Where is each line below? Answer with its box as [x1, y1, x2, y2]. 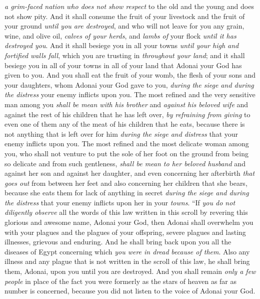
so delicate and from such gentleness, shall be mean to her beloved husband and [4, 158, 245, 168]
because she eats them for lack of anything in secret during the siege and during [4, 187, 249, 198]
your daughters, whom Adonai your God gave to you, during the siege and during [4, 79, 254, 90]
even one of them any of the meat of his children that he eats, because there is [4, 119, 245, 129]
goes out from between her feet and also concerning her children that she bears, [4, 177, 247, 188]
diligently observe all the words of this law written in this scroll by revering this [4, 207, 248, 217]
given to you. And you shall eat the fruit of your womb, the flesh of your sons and [4, 70, 256, 80]
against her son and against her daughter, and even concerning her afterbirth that [4, 168, 255, 178]
